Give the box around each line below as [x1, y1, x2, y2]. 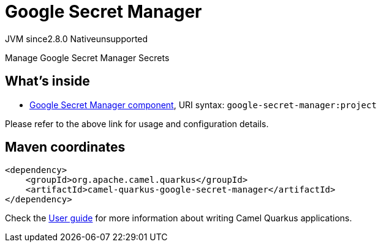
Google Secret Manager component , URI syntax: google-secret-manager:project [29, 99, 377, 110]
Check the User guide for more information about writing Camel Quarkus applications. [5, 213, 352, 224]
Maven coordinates [5, 139, 126, 155]
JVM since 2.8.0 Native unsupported [5, 33, 148, 44]
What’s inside [5, 73, 90, 89]
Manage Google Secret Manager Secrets [5, 52, 170, 63]
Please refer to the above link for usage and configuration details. [5, 118, 269, 129]
